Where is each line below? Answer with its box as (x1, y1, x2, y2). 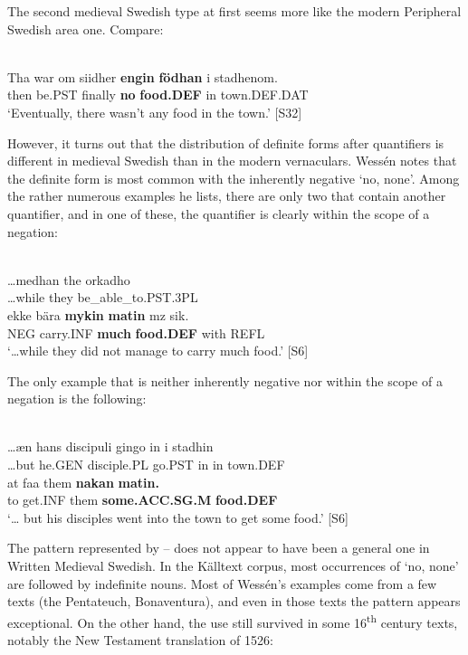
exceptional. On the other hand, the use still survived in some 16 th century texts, (7, 610, 458, 631)
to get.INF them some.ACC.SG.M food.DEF (7, 490, 278, 509)
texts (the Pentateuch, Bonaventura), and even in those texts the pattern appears (7, 592, 461, 611)
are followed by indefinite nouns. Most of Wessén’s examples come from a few (7, 574, 437, 593)
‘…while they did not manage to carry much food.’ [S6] (7, 341, 309, 360)
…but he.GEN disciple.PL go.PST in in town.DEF (7, 455, 285, 474)
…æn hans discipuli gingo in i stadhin (7, 437, 214, 456)
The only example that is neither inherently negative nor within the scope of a (7, 371, 443, 390)
